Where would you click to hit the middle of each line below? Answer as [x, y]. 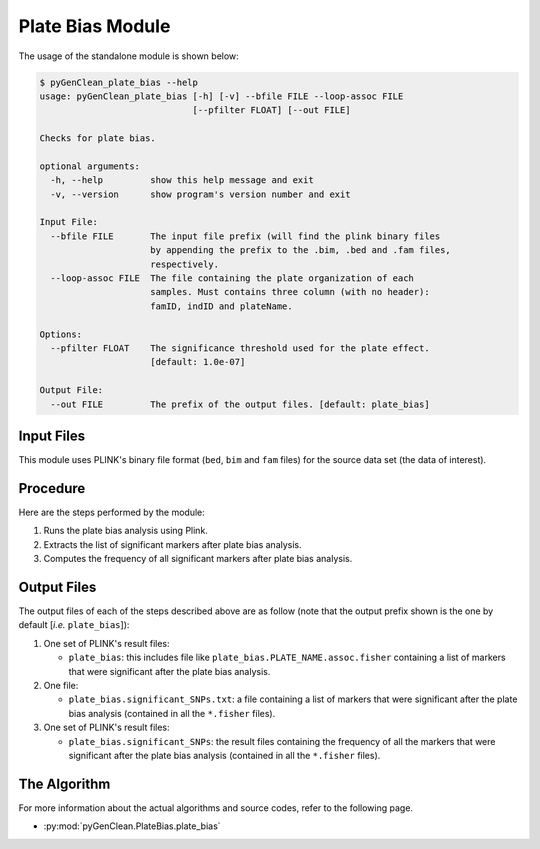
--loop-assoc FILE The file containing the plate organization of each [232, 278]
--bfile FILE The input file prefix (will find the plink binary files [245, 236]
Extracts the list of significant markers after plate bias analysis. [172, 544]
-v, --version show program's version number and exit [200, 194]
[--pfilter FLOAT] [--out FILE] [271, 110]
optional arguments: [89, 166]
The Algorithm [64, 783]
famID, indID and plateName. [222, 306]
